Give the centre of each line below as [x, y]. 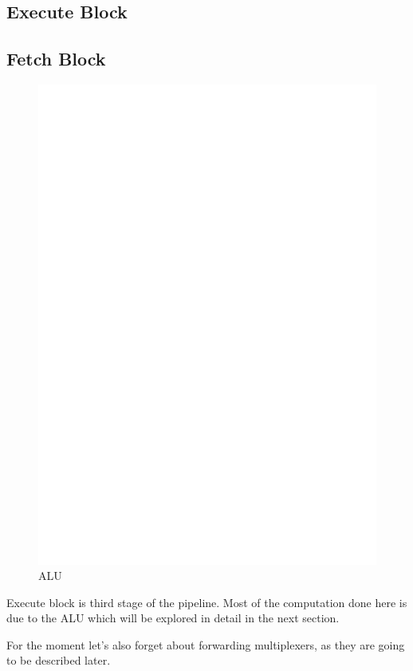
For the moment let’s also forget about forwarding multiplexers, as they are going [206, 644]
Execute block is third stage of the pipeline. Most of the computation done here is [207, 602]
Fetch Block [56, 59]
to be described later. [59, 660]
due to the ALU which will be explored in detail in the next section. [173, 618]
